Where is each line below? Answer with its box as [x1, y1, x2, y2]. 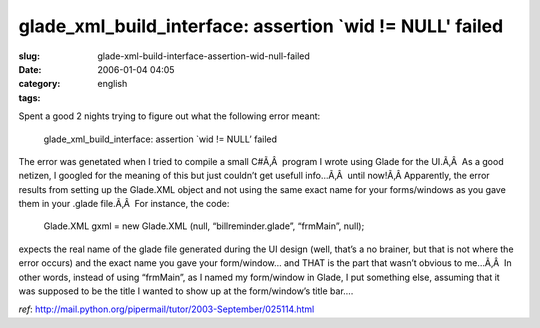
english [97, 78, 128, 90]
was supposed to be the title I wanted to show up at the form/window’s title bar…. [18, 285, 354, 297]
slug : [18, 50, 40, 62]
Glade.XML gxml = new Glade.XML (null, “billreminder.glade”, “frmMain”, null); [43, 220, 365, 232]
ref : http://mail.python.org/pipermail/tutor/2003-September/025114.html [18, 303, 315, 315]
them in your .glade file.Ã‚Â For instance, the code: [18, 198, 230, 210]
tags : [18, 91, 41, 104]
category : [18, 78, 61, 90]
